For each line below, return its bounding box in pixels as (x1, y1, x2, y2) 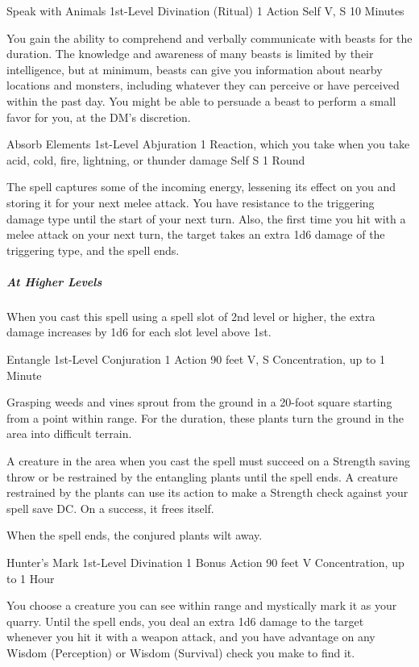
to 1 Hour (6, 569, 55, 586)
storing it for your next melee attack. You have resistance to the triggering (6, 194, 375, 211)
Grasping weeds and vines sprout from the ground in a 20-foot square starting (6, 394, 392, 411)
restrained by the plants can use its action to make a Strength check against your (6, 484, 409, 501)
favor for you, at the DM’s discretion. (6, 108, 191, 125)
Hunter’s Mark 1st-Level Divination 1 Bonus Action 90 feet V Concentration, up (6, 554, 404, 570)
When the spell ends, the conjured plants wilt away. (6, 527, 263, 544)
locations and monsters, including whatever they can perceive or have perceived (6, 77, 400, 94)
